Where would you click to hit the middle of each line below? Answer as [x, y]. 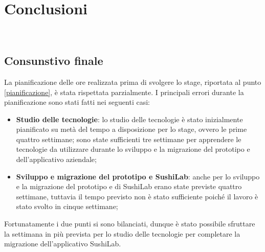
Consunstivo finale [54, 61]
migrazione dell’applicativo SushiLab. [63, 244]
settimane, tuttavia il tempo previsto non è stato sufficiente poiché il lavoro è [137, 196]
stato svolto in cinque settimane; [67, 206]
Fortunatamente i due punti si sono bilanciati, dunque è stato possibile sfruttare [130, 224]
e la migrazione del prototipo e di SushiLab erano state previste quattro [129, 186]
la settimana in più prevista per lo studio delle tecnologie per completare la [122, 233]
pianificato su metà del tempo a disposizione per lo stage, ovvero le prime [131, 129]
